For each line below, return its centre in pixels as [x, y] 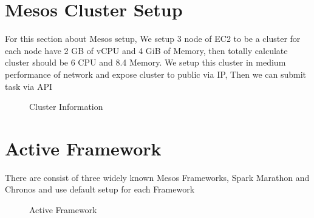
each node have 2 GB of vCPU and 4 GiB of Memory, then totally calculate [146, 50]
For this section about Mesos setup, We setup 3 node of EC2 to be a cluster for [153, 39]
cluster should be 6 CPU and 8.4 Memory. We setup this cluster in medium [145, 62]
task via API [29, 86]
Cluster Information [66, 107]
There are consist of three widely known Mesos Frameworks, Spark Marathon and [157, 177]
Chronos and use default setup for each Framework [100, 189]
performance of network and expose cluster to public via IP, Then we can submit [156, 74]
